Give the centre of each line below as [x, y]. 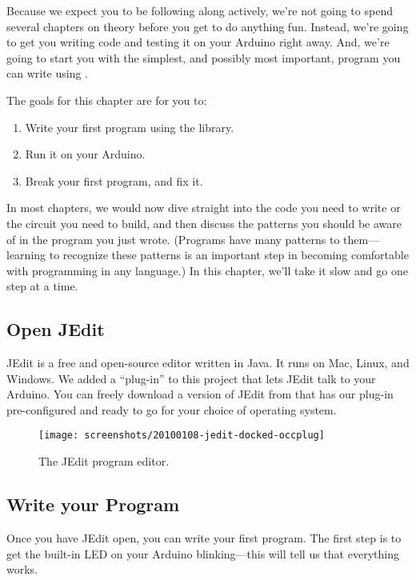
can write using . [48, 73]
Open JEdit [56, 329]
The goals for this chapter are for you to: [107, 100]
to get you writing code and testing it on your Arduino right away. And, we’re [198, 42]
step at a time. [42, 286]
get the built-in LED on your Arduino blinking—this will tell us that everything [203, 553]
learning [26, 255]
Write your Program [93, 504]
